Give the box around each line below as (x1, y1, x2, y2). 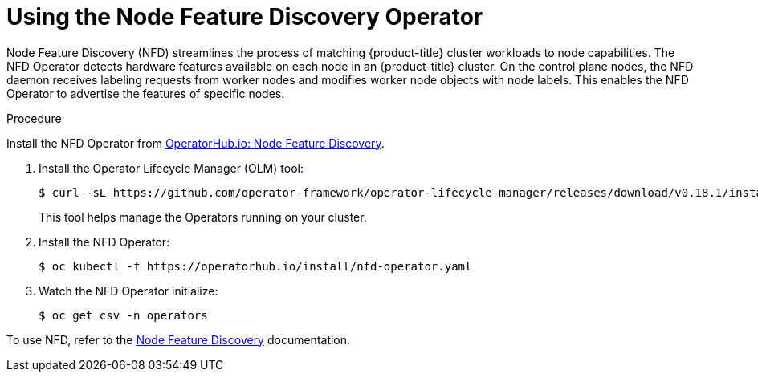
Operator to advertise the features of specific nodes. (6, 86, 285, 100)
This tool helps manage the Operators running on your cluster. (39, 209, 367, 224)
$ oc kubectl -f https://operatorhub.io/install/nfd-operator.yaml (39, 259, 472, 273)
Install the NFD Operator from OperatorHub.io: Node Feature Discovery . (6, 136, 385, 150)
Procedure (6, 111, 62, 125)
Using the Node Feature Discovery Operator (6, 3, 483, 30)
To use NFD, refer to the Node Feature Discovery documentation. (6, 332, 351, 347)
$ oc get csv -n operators (39, 308, 208, 322)
